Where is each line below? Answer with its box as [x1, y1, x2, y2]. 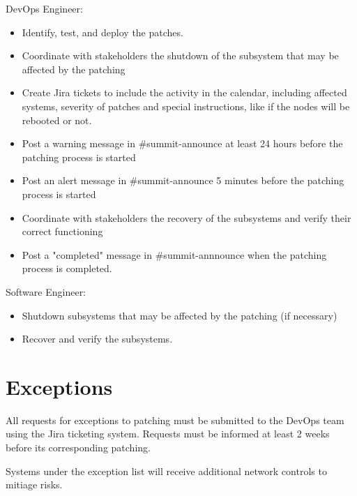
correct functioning [22, 224, 103, 239]
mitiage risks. [6, 477, 63, 492]
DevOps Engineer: [6, 1, 83, 15]
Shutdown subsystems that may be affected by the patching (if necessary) [22, 308, 337, 322]
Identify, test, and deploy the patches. [22, 24, 183, 39]
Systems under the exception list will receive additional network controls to [6, 463, 327, 478]
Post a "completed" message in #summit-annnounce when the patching [22, 247, 327, 262]
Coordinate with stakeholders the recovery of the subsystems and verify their [22, 210, 351, 225]
